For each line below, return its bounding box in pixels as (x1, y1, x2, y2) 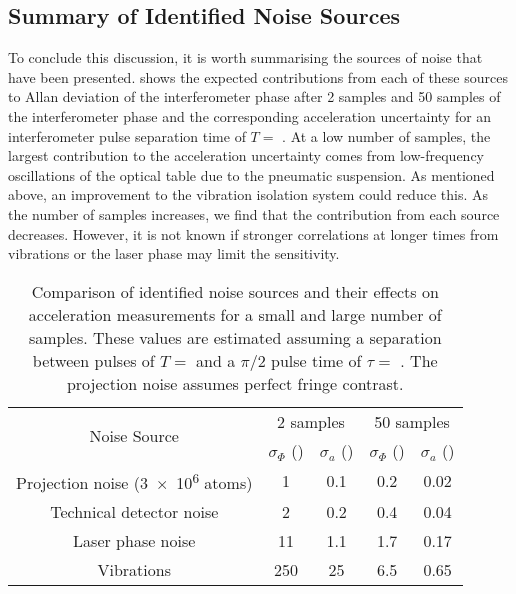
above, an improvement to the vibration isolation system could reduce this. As (8, 184, 488, 205)
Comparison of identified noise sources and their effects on (31, 279, 439, 303)
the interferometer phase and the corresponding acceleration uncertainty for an (8, 105, 492, 126)
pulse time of (271, 348, 362, 372)
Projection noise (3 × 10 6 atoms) (16, 467, 253, 495)
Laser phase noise (73, 529, 196, 553)
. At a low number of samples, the (282, 125, 491, 146)
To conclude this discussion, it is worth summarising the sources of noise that (8, 47, 483, 68)
